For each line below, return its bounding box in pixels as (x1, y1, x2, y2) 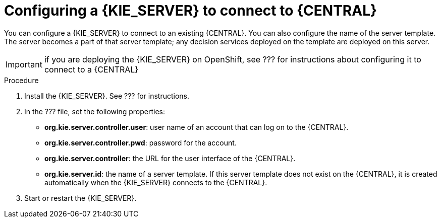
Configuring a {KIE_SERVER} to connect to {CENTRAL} (4, 2, 377, 19)
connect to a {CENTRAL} (44, 64, 139, 75)
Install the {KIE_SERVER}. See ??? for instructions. (24, 91, 190, 100)
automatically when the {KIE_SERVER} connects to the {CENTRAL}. (44, 178, 267, 187)
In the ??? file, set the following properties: (24, 107, 165, 116)
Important (6, 59, 42, 69)
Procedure (4, 76, 39, 85)
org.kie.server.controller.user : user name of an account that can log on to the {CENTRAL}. (44, 122, 349, 131)
